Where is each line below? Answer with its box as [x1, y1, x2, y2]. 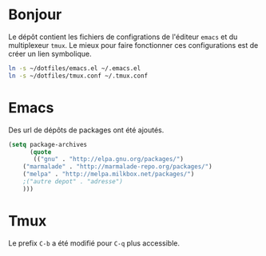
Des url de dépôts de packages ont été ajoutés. [8, 125, 165, 135]
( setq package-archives [8, 140, 88, 148]
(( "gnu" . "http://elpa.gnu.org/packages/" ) [33, 156, 184, 163]
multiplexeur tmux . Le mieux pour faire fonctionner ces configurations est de [8, 40, 259, 49]
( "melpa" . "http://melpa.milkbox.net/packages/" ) [22, 170, 195, 179]
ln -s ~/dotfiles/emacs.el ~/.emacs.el [8, 64, 141, 73]
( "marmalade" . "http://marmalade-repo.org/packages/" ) [22, 163, 213, 171]
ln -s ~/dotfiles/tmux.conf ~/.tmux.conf [8, 72, 149, 80]
